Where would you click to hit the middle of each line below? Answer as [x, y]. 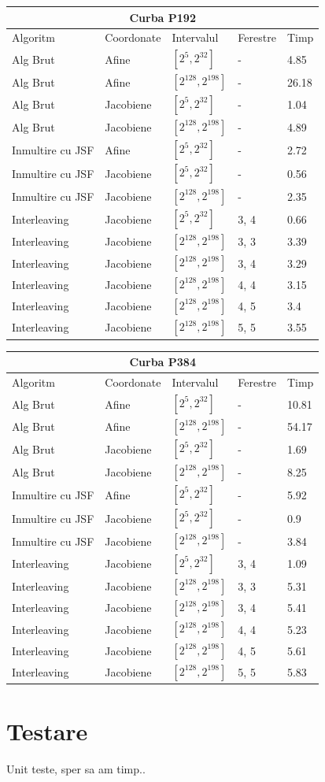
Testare [47, 730]
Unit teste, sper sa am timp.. [76, 768]
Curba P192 [162, 17]
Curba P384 [162, 362]
